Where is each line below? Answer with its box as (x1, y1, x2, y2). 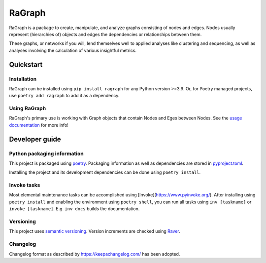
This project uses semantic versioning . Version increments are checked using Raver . (9, 228, 181, 234)
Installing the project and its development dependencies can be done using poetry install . (9, 169, 201, 175)
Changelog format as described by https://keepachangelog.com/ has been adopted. (9, 251, 180, 257)
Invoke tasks (9, 182, 40, 188)
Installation (9, 75, 37, 82)
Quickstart (9, 60, 43, 69)
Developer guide (9, 135, 61, 143)
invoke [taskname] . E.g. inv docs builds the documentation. (9, 206, 140, 212)
